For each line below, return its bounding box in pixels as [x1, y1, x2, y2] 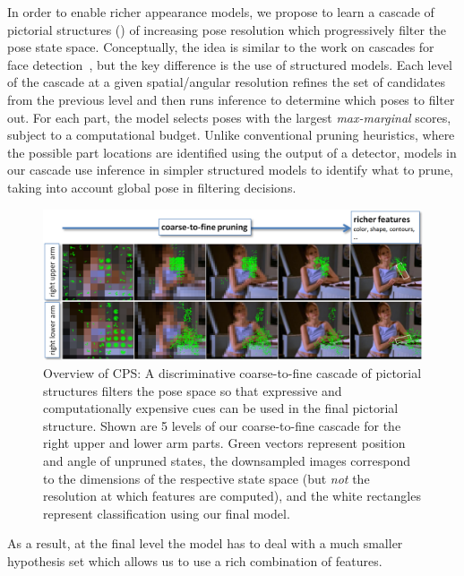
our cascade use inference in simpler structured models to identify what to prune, [7, 160, 454, 179]
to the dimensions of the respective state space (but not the [43, 469, 370, 487]
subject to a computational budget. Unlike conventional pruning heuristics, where [7, 125, 455, 144]
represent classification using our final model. [43, 503, 290, 522]
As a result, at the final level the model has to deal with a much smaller [7, 534, 403, 553]
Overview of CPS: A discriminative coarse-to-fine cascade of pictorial [43, 364, 422, 383]
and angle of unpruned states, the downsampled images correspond [43, 451, 411, 470]
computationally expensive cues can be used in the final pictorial [43, 399, 399, 417]
